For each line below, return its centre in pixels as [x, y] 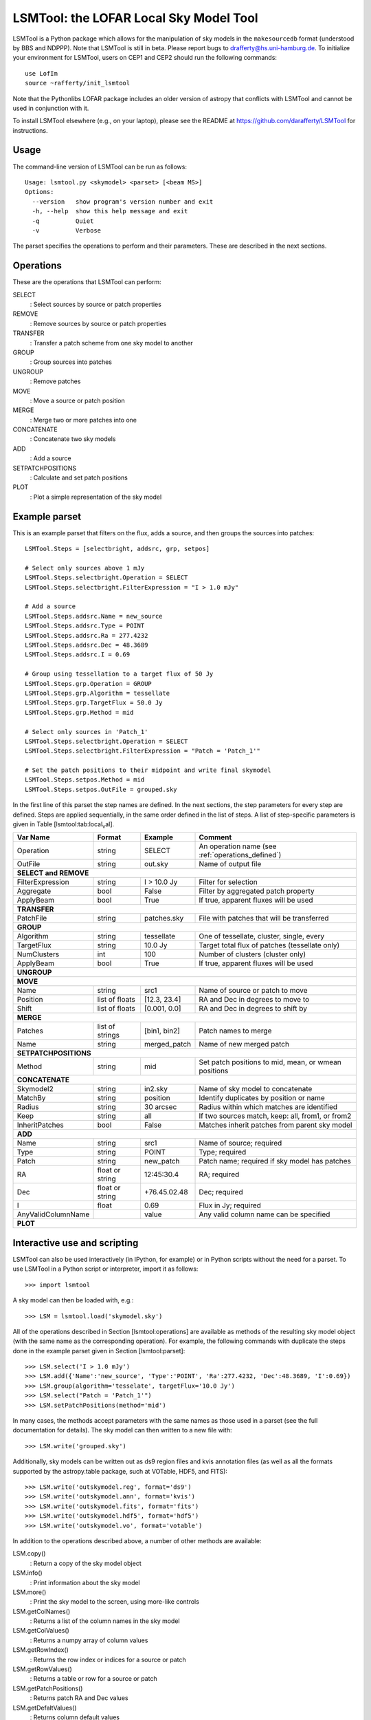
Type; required [223, 1152]
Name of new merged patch [244, 1044]
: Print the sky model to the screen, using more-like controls [114, 1602]
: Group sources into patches [71, 362]
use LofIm [41, 73]
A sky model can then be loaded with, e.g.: [73, 1300]
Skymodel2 [35, 1089]
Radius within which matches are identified [268, 1107]
